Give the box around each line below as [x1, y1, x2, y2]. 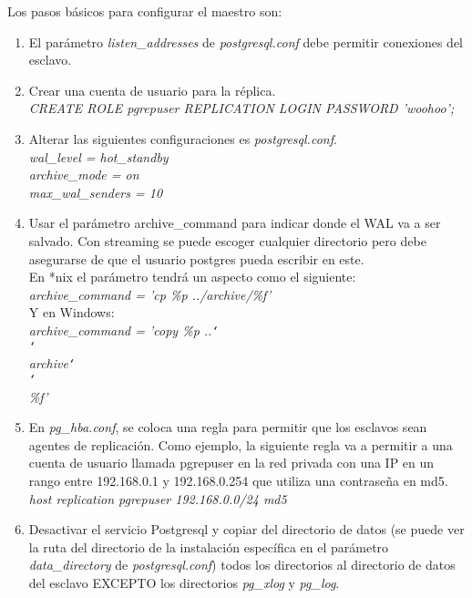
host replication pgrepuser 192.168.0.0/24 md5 [28, 489, 287, 508]
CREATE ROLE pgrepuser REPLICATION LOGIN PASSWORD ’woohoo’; [28, 98, 455, 118]
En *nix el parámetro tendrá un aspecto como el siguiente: [28, 267, 356, 286]
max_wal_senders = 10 [28, 182, 163, 201]
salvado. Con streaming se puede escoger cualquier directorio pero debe [28, 231, 426, 250]
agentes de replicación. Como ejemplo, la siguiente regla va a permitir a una [28, 435, 453, 454]
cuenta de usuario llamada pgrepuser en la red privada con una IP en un [28, 453, 435, 472]
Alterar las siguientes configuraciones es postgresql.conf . [28, 129, 337, 148]
